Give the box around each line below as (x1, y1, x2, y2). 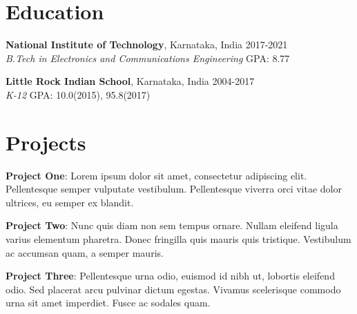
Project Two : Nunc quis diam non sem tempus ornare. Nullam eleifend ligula (6, 218, 338, 233)
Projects (6, 128, 86, 156)
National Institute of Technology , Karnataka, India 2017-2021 (6, 37, 288, 52)
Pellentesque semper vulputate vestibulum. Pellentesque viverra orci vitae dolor (6, 181, 342, 196)
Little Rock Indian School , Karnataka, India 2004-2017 (6, 74, 255, 88)
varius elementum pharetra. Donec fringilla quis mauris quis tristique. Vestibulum (6, 232, 351, 246)
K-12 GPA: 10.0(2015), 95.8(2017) (6, 87, 151, 101)
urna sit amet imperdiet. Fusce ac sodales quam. (6, 295, 211, 310)
